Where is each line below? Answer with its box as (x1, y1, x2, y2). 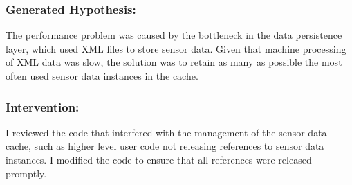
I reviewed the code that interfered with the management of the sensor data (6, 125, 327, 139)
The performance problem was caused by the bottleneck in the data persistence (6, 28, 342, 42)
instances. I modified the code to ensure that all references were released (6, 152, 312, 166)
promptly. (6, 166, 47, 180)
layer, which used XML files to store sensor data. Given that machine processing (6, 41, 346, 55)
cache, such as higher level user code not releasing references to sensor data (6, 139, 324, 153)
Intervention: (6, 98, 80, 115)
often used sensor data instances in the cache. (6, 69, 198, 82)
